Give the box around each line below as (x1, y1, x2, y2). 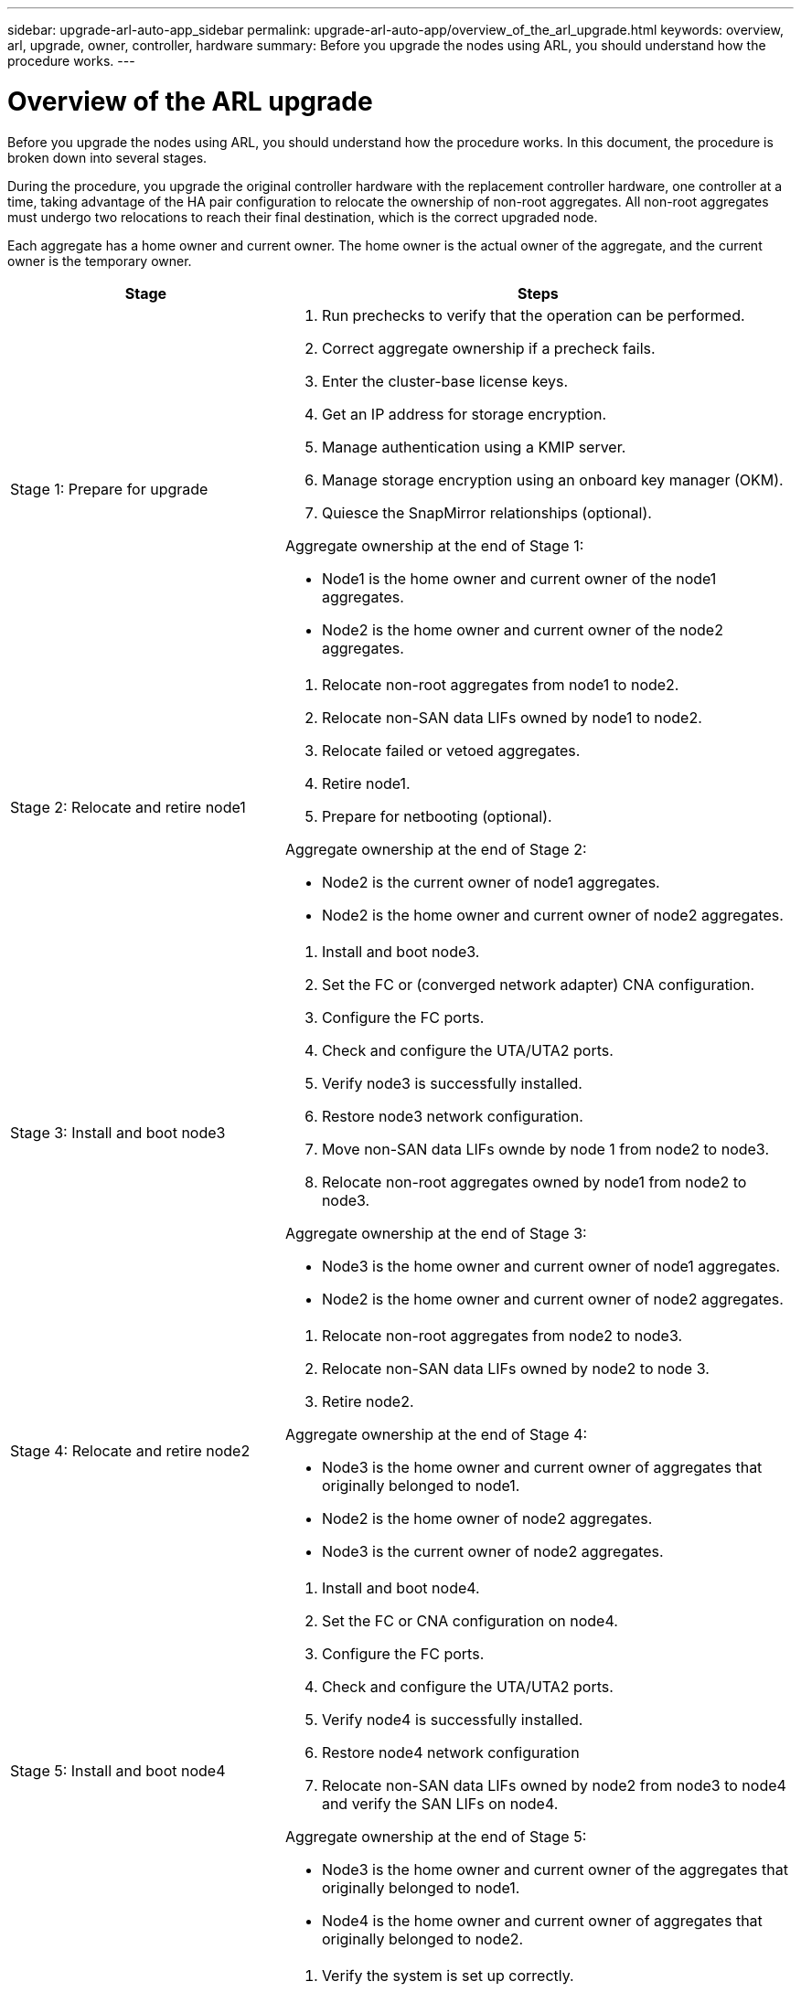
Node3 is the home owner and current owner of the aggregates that (321, 1859, 788, 1879)
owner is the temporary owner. (7, 252, 192, 269)
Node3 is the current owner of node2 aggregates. (321, 1541, 664, 1561)
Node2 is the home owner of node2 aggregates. (321, 1508, 653, 1528)
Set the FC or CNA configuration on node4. (321, 1611, 618, 1630)
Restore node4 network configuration (321, 1742, 580, 1762)
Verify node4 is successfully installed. (321, 1710, 583, 1729)
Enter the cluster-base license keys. (321, 371, 569, 390)
